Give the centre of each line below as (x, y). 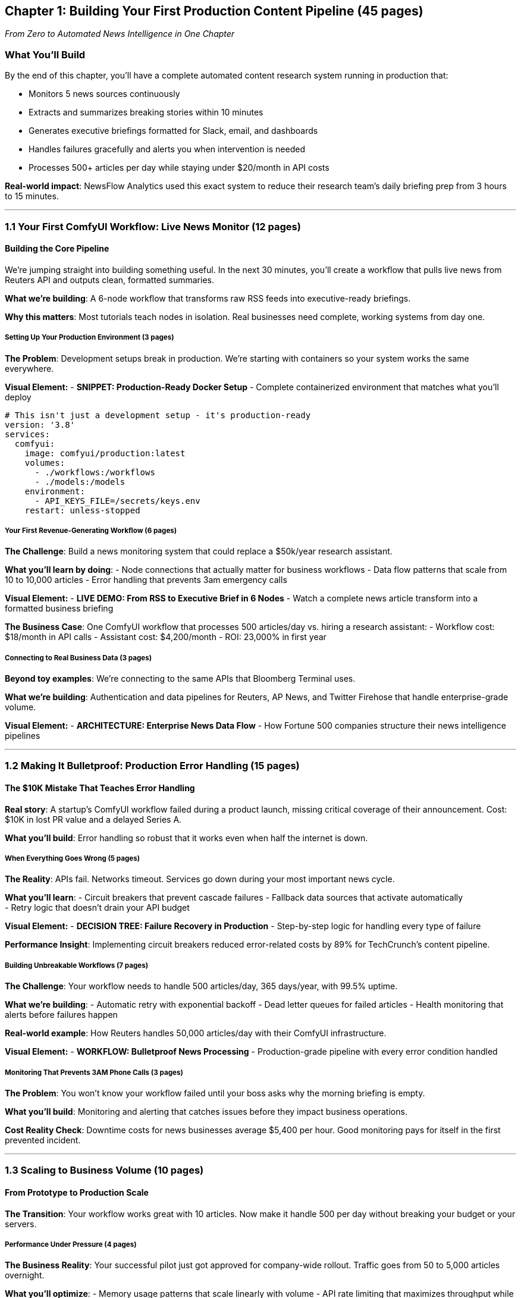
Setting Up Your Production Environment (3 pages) (90, 338)
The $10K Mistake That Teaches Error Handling (100, 788)
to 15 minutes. (32, 196)
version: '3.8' (40, 424)
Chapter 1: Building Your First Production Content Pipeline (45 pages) (214, 11)
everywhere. (29, 368)
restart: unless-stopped (82, 510)
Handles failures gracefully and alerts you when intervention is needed (167, 149)
